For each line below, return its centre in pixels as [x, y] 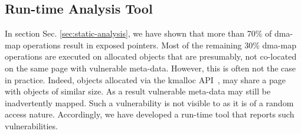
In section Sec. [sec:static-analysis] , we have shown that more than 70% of [138, 33]
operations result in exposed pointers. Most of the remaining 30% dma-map [160, 45]
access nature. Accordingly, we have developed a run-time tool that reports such [150, 114]
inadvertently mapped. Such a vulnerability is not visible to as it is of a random [149, 102]
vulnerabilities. [31, 125]
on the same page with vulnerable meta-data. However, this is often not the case [150, 68]
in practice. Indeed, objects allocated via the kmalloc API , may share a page [145, 79]
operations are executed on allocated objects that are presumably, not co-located [151, 56]
